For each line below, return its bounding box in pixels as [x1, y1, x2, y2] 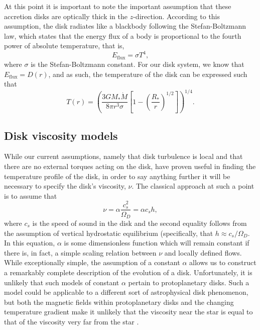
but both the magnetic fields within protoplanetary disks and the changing [4, 296, 234, 307]
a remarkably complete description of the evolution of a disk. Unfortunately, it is [4, 267, 252, 277]
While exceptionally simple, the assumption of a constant [4, 257, 180, 268]
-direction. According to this [133, 11, 220, 21]
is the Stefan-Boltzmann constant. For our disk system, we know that [31, 58, 244, 69]
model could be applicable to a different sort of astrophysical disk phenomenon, [4, 287, 248, 297]
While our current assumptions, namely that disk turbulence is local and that [4, 151, 243, 161]
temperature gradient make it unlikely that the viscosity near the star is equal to [4, 306, 253, 317]
